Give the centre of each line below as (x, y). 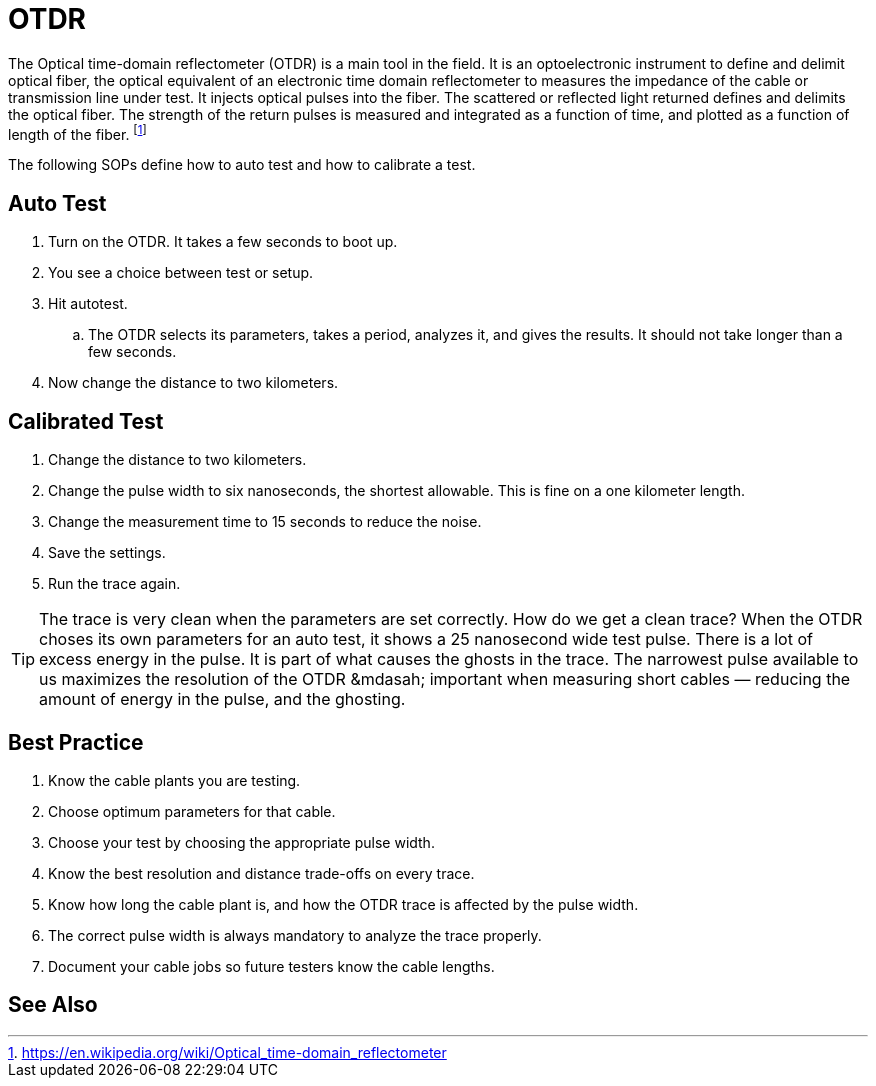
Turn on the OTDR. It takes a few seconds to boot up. (223, 242)
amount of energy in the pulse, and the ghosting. (222, 699)
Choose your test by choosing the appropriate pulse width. (241, 842)
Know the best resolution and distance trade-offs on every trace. (261, 873)
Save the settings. (107, 553)
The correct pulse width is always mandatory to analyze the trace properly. (295, 935)
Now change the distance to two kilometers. (193, 383)
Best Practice (76, 742)
